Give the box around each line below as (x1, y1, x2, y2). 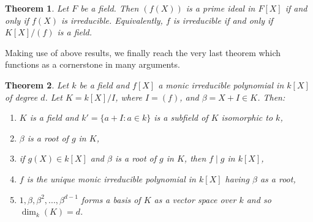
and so (246, 193, 271, 206)
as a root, (260, 172, 296, 185)
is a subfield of (154, 111, 208, 124)
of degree (5, 90, 38, 103)
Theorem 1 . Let (5, 2, 69, 14)
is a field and (29, 111, 79, 124)
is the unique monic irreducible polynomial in (26, 172, 196, 185)
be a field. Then (80, 2, 139, 14)
